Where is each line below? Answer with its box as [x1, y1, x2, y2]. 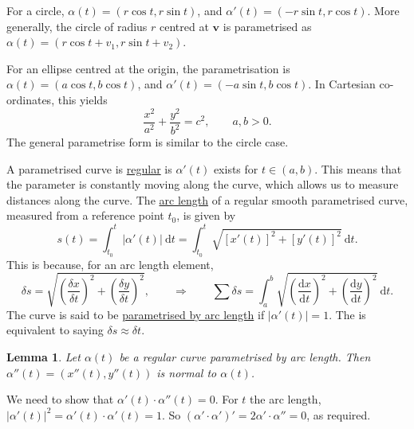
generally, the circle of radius [6, 18, 148, 34]
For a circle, [6, 2, 65, 18]
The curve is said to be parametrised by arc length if [6, 306, 265, 322]
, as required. [306, 406, 371, 423]
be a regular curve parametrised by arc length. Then [119, 349, 371, 365]
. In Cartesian [308, 76, 376, 92]
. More [367, 2, 400, 18]
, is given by [176, 207, 236, 224]
